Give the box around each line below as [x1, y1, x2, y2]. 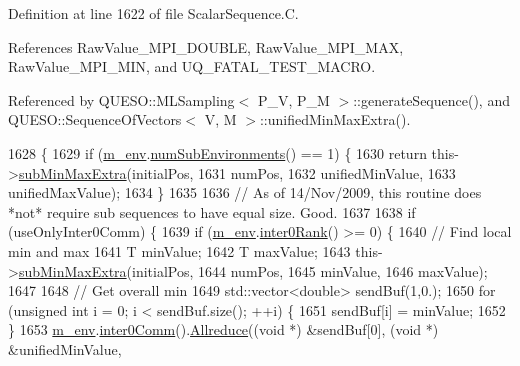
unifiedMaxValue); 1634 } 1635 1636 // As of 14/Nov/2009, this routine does [8, 182, 482, 203]
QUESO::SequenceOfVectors [8, 109, 182, 130]
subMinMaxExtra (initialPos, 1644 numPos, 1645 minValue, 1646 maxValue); [18, 260, 488, 281]
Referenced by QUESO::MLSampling [8, 89, 235, 110]
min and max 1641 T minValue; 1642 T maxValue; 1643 [8, 240, 351, 261]
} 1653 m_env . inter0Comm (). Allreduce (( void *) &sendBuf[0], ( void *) [8, 319, 439, 340]
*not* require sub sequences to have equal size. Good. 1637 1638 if [8, 201, 416, 222]
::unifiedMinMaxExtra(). [259, 109, 411, 130]
